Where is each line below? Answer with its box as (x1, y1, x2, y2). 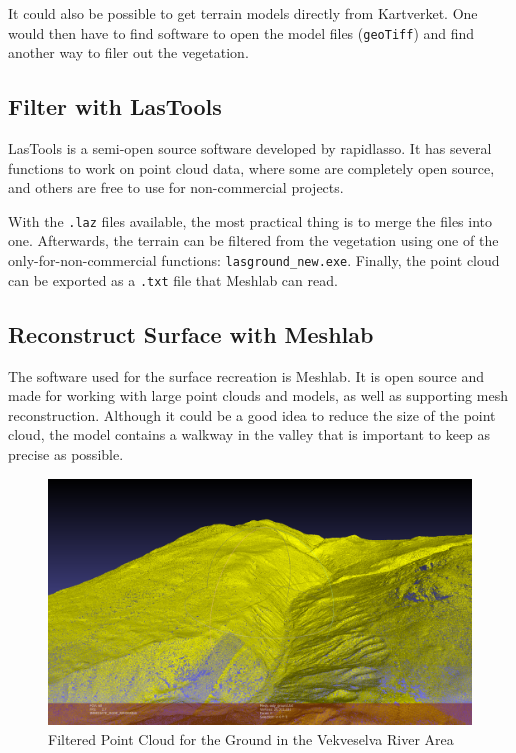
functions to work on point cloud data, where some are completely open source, (8, 157, 495, 178)
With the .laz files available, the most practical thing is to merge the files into (8, 210, 493, 231)
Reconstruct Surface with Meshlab (8, 318, 374, 349)
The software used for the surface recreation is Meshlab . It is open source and (8, 365, 484, 386)
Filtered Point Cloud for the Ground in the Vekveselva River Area (48, 728, 454, 749)
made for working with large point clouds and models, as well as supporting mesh (8, 385, 508, 406)
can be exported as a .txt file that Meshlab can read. (8, 269, 338, 290)
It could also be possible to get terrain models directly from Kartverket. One (8, 3, 478, 23)
